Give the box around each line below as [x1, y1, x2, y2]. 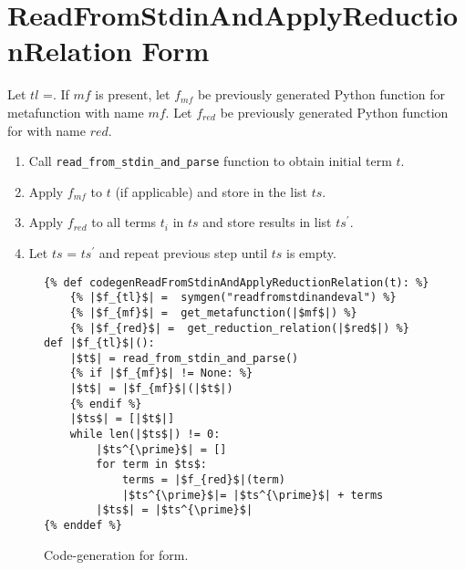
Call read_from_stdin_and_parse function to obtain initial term [28, 151, 392, 171]
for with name [7, 120, 86, 140]
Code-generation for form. [44, 544, 189, 564]
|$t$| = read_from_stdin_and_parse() [69, 351, 299, 365]
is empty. [286, 243, 336, 262]
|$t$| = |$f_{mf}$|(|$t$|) [69, 382, 233, 396]
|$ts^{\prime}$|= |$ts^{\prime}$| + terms [121, 488, 384, 502]
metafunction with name [7, 102, 144, 121]
